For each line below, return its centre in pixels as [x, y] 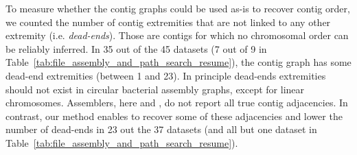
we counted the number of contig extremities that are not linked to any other [168, 22]
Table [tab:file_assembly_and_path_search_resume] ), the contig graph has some [178, 62]
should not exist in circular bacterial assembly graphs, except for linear [155, 89]
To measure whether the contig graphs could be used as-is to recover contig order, [178, 8]
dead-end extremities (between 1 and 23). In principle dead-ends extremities [166, 75]
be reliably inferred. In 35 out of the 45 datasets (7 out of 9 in [136, 48]
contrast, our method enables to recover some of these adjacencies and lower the [174, 116]
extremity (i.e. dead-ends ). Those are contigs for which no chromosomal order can [177, 35]
